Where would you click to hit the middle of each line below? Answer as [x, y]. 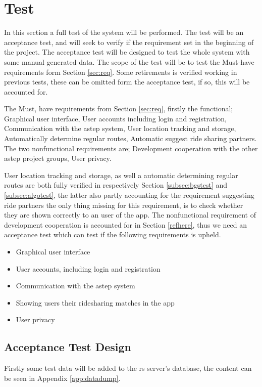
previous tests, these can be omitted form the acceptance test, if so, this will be [127, 82]
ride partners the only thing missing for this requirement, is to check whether [124, 205]
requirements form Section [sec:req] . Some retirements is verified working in [121, 72]
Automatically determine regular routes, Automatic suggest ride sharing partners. [130, 138]
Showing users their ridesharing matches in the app [95, 302]
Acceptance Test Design [68, 347]
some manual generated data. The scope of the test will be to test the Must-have [129, 61]
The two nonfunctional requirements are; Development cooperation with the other [131, 148]
